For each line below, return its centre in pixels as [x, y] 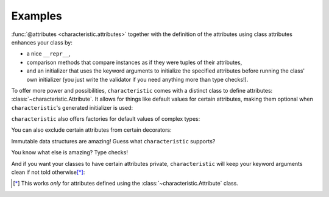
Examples [37, 16]
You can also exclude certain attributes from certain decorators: [91, 130]
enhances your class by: [42, 42]
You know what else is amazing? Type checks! [69, 152]
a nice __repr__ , [49, 54]
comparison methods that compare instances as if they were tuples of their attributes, [134, 62]
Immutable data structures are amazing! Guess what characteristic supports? [113, 141]
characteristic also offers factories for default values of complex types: [106, 119]
